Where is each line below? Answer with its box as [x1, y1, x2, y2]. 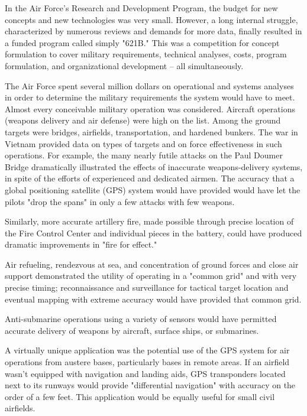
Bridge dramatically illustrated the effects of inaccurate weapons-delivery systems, [5, 160, 303, 173]
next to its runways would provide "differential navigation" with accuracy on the [5, 379, 296, 391]
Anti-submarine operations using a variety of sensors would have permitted [5, 313, 277, 325]
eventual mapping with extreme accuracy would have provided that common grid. [5, 292, 302, 305]
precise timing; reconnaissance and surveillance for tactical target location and [5, 281, 289, 294]
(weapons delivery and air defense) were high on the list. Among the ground [5, 114, 281, 126]
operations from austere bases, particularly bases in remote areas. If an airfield [5, 356, 290, 368]
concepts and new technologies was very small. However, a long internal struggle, [5, 13, 298, 25]
